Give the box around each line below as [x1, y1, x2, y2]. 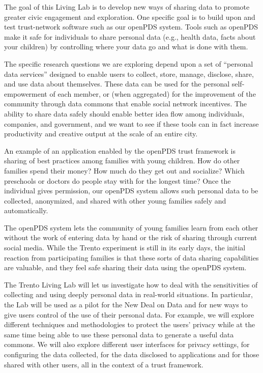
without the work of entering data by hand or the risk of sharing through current [4, 232, 257, 243]
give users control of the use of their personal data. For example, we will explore [4, 309, 254, 320]
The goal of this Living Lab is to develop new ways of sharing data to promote [4, 2, 250, 12]
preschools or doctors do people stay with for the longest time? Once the [4, 175, 231, 186]
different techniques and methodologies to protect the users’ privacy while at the [4, 319, 255, 330]
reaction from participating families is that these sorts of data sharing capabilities [4, 252, 259, 263]
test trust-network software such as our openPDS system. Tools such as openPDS [4, 21, 258, 32]
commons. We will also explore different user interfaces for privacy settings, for [4, 339, 250, 350]
